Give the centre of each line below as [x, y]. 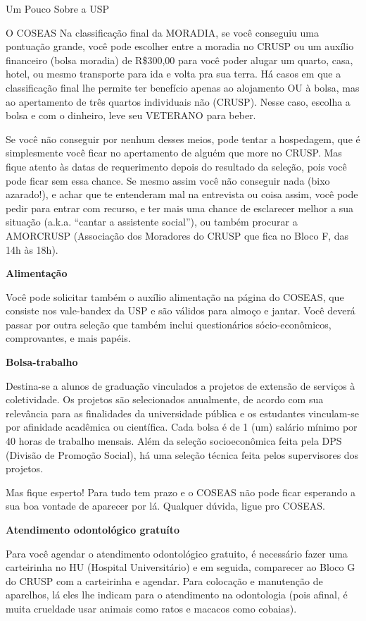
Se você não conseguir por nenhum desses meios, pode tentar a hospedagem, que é [183, 139]
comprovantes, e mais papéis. [68, 338]
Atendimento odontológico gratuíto [93, 529]
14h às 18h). [32, 249]
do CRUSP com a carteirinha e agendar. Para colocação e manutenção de [164, 580]
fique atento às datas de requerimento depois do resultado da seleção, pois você [176, 166]
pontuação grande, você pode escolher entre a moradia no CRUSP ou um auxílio [180, 46]
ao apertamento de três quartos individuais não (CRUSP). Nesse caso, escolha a [178, 101]
